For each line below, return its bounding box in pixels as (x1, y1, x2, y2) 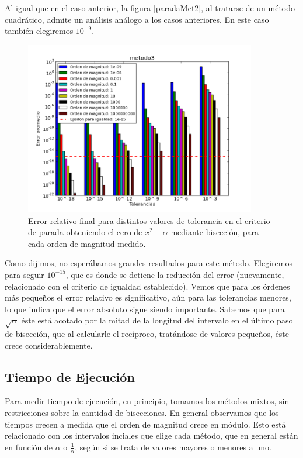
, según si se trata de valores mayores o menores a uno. (75, 440, 271, 453)
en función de (5, 440, 53, 453)
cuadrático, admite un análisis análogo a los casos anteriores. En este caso (5, 13, 269, 25)
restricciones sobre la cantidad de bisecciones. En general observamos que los (5, 407, 279, 419)
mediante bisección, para (170, 226, 259, 238)
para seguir (5, 268, 44, 280)
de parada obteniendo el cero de (28, 226, 142, 238)
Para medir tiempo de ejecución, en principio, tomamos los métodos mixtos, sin (5, 395, 290, 407)
